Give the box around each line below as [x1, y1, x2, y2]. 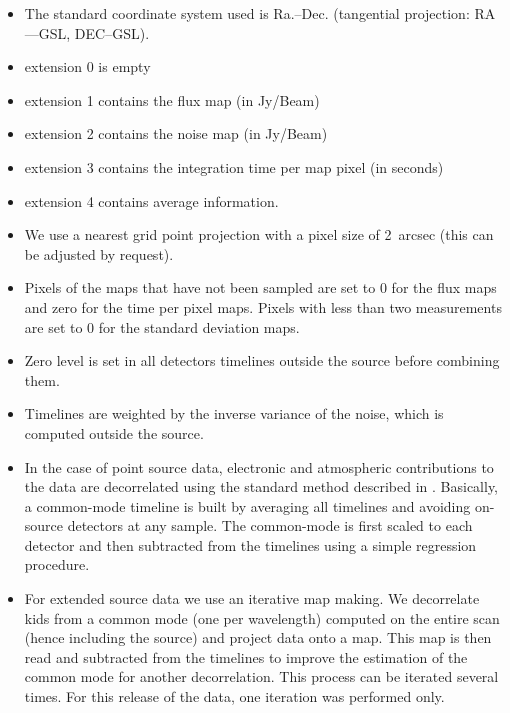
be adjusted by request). [24, 243, 174, 264]
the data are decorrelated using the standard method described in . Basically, [24, 476, 499, 497]
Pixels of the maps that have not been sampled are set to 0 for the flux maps [24, 277, 497, 298]
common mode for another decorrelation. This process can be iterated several [24, 666, 499, 687]
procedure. [24, 554, 90, 575]
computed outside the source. [24, 422, 204, 443]
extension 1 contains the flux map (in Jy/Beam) [24, 89, 320, 110]
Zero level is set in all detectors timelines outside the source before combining [24, 350, 500, 371]
